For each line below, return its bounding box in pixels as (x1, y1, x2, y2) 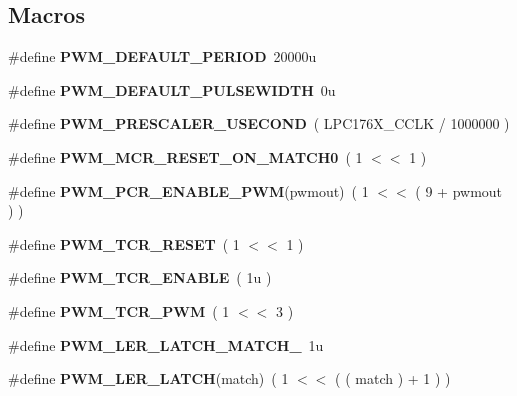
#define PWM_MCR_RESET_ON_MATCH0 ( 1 (8, 146, 363, 167)
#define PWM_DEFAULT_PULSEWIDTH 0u (8, 79, 336, 100)
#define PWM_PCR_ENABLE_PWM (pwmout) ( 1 (8, 180, 369, 201)
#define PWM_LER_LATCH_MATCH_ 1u (8, 334, 324, 355)
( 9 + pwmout (415, 180, 503, 201)
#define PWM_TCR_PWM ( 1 (8, 300, 230, 321)
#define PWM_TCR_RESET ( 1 (8, 233, 240, 254)
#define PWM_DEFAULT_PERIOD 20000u (8, 46, 317, 67)
